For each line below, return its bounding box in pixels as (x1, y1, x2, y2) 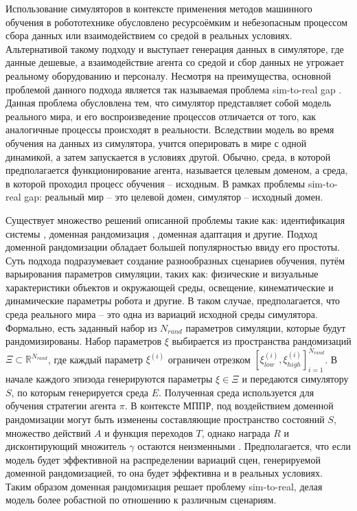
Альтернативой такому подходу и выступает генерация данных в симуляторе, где (5, 41, 344, 56)
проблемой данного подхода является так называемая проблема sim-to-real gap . (5, 82, 342, 96)
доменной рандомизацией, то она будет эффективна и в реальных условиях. (5, 466, 323, 480)
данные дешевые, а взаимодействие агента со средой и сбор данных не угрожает (5, 55, 344, 69)
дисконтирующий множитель (5, 439, 126, 453)
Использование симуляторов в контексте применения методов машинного (5, 1, 312, 15)
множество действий (5, 425, 91, 440)
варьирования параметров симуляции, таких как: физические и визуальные (5, 266, 319, 281)
